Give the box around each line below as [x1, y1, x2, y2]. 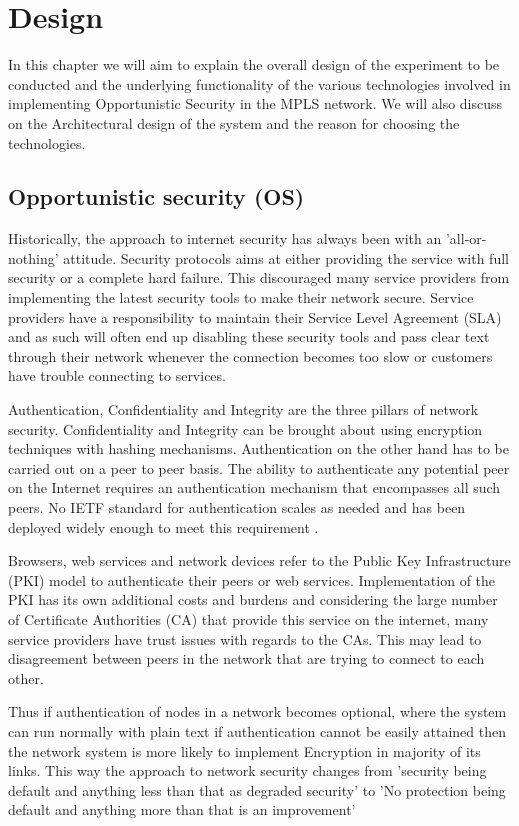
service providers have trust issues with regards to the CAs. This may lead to [8, 628, 482, 649]
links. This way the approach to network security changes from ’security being [8, 760, 487, 781]
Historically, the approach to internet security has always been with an [8, 228, 442, 249]
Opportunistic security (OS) [8, 181, 305, 212]
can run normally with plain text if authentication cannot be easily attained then [8, 720, 506, 741]
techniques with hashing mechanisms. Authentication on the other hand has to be [8, 438, 509, 459]
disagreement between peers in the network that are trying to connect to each [8, 648, 485, 669]
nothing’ [8, 247, 59, 268]
